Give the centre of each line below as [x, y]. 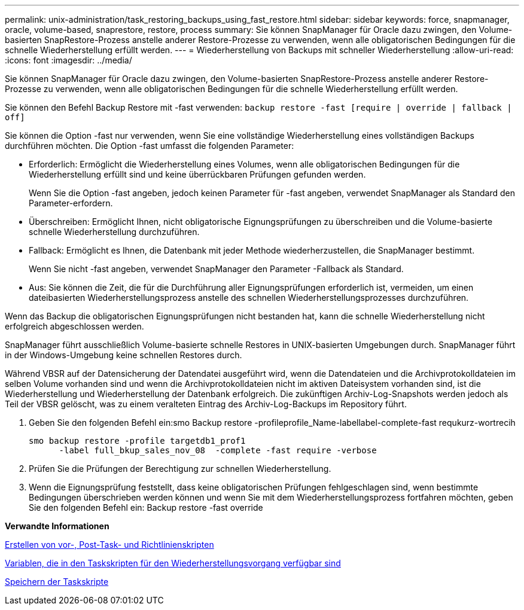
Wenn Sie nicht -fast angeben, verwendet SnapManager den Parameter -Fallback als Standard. [216, 269]
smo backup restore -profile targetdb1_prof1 [137, 441]
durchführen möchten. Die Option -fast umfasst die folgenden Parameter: [150, 146]
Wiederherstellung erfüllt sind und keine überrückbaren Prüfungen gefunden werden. [197, 174]
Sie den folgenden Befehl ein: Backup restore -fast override [146, 507]
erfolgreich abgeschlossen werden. [74, 326]
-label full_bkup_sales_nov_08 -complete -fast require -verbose [218, 450]
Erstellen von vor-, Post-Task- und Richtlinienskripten [109, 545]
